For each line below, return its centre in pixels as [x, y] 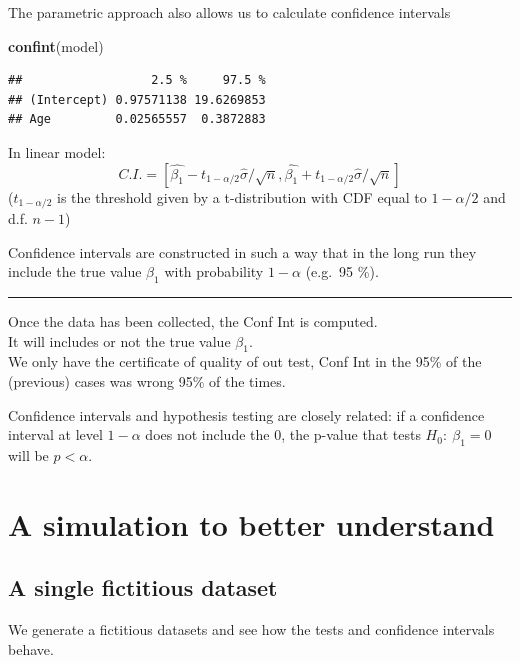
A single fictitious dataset [143, 587]
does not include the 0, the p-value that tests [283, 434]
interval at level [55, 434]
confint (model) [56, 45]
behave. [31, 648]
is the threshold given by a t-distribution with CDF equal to [242, 196]
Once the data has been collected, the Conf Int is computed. [193, 321]
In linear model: [57, 151]
